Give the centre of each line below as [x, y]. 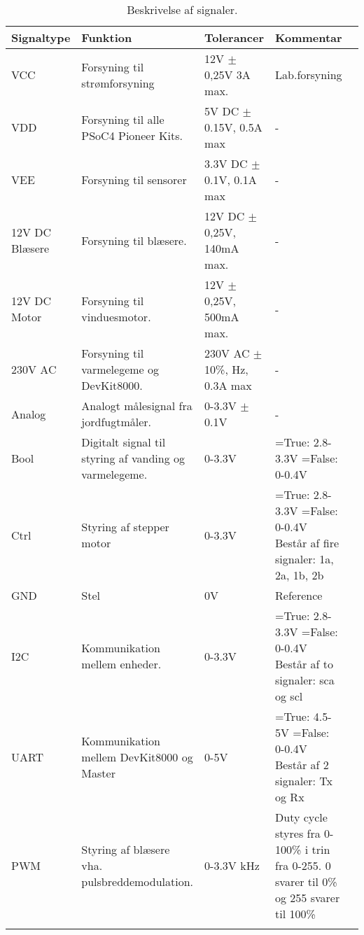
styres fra [298, 833]
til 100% [295, 914]
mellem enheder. [121, 664]
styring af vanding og [133, 458]
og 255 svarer [308, 898]
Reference [299, 595]
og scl [289, 696]
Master [98, 773]
